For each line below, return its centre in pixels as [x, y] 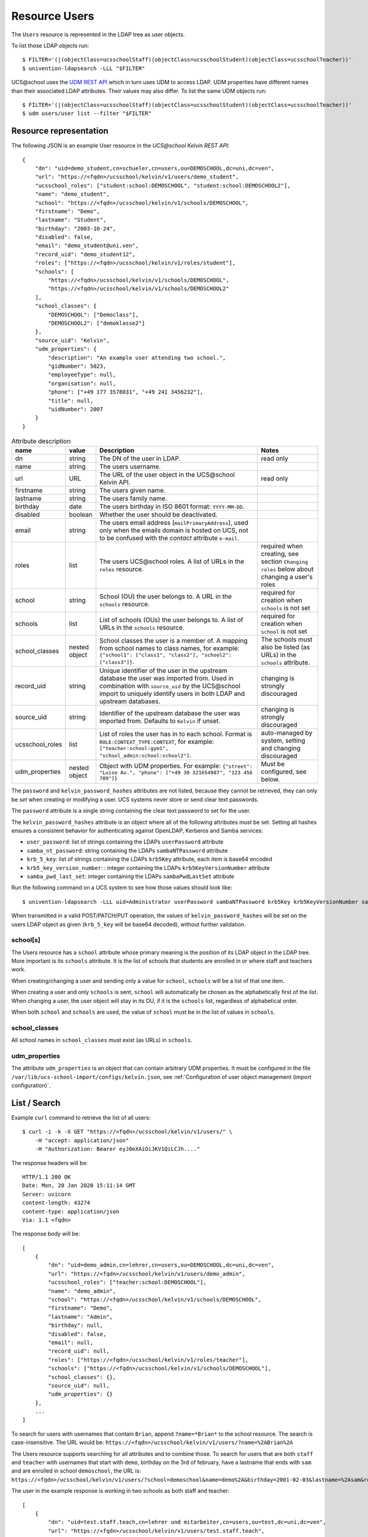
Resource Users [53, 16]
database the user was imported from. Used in [167, 678]
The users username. [130, 467]
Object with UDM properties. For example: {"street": [176, 766]
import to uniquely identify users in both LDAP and [172, 693]
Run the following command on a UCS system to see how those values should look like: [122, 888]
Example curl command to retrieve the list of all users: [81, 1117]
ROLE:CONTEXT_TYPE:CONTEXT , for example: [157, 741]
